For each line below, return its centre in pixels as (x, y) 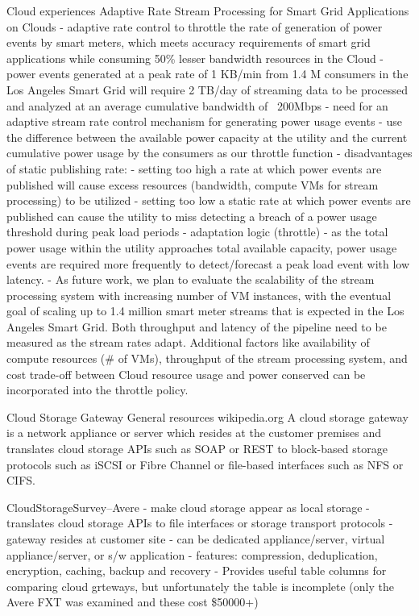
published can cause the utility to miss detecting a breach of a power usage (192, 216)
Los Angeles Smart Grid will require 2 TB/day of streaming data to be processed (207, 89)
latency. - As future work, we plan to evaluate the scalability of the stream (191, 279)
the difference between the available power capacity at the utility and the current (207, 137)
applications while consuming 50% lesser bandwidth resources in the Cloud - (195, 58)
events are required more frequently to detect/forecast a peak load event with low (208, 263)
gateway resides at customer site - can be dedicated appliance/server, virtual (196, 539)
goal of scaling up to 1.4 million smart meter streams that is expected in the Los (205, 311)
